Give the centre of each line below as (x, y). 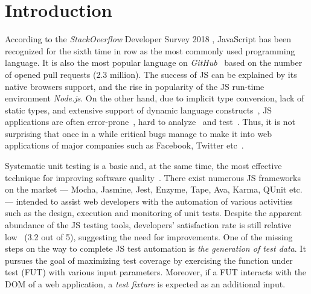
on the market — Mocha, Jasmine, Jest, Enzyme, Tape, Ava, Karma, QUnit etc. (154, 189)
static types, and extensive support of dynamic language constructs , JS (139, 110)
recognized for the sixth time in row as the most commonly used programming (150, 50)
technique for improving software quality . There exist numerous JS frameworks (153, 177)
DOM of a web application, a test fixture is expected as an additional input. (145, 284)
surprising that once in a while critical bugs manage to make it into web (139, 133)
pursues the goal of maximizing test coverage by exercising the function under (149, 260)
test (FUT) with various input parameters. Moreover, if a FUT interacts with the (156, 272)
